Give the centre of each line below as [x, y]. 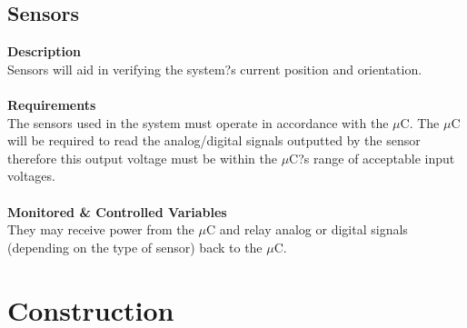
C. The [420, 122]
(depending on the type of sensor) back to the [135, 247]
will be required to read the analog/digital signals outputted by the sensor [214, 140]
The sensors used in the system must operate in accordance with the [198, 122]
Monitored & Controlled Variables [117, 211]
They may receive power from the [101, 229]
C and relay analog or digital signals [307, 229]
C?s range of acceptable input [372, 158]
